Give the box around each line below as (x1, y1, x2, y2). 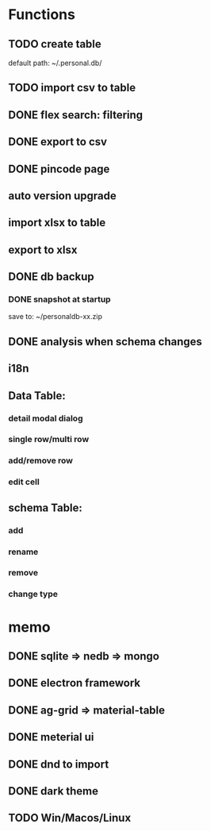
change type (8, 589, 58, 600)
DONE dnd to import (8, 757, 109, 771)
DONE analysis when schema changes (8, 335, 203, 348)
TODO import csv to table (8, 81, 136, 94)
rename (8, 546, 39, 557)
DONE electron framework (8, 676, 141, 690)
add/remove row (8, 455, 74, 466)
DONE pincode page (8, 162, 110, 175)
